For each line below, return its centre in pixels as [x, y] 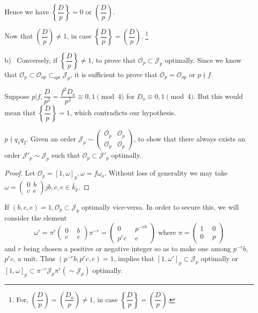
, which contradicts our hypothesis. [123, 112]
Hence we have [27, 11]
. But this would [218, 96]
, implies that [134, 258]
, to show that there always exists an [189, 139]
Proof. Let [20, 173]
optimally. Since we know [203, 60]
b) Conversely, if [31, 60]
